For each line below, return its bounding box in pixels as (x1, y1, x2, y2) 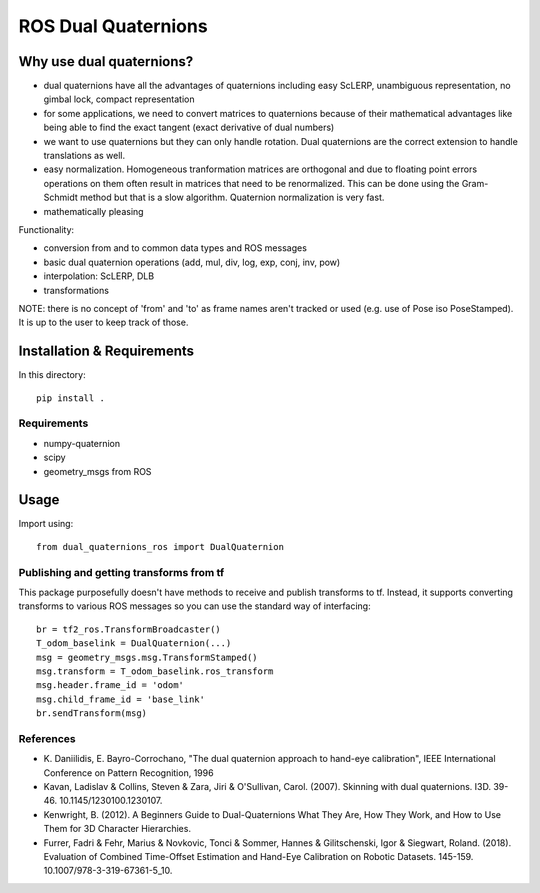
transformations (43, 284, 110, 296)
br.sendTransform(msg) (36, 708, 148, 719)
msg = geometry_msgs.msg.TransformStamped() (36, 651, 259, 663)
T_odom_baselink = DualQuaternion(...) (36, 638, 232, 649)
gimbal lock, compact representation (43, 93, 195, 105)
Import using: (18, 518, 74, 530)
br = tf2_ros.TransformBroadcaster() (36, 623, 222, 635)
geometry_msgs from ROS (43, 465, 152, 477)
